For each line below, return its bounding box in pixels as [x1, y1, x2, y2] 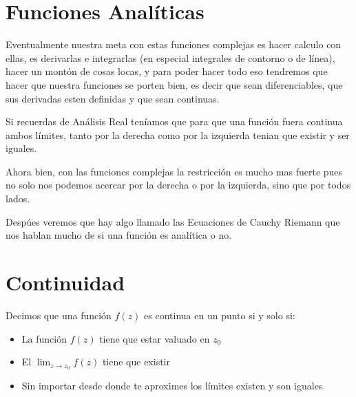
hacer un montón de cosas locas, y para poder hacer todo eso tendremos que [6, 64, 328, 78]
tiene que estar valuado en [99, 331, 210, 345]
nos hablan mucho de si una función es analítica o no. [6, 228, 232, 242]
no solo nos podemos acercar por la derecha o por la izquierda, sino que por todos [6, 178, 351, 192]
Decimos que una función [6, 308, 112, 322]
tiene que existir [102, 354, 170, 369]
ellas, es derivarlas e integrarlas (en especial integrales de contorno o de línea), [6, 50, 335, 65]
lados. [6, 191, 30, 206]
